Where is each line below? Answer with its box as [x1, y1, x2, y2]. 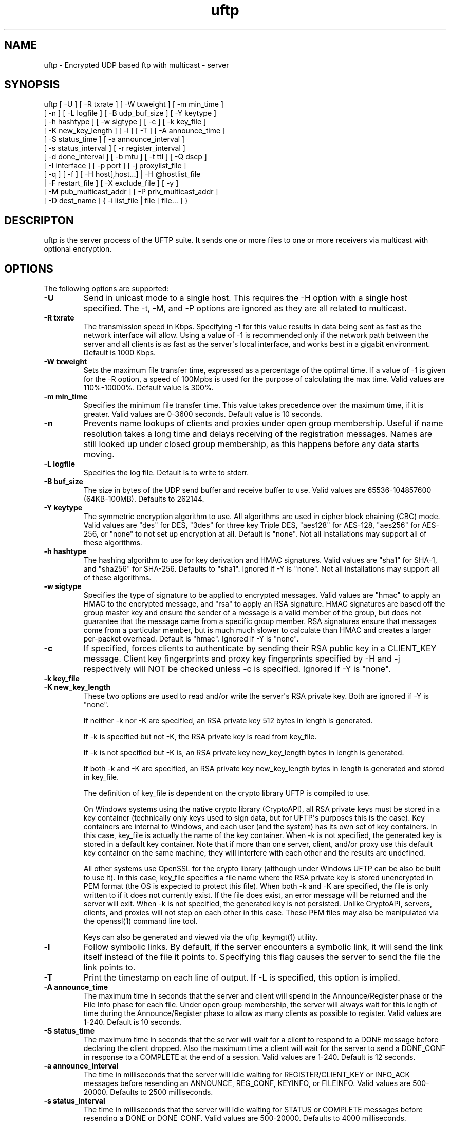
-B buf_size [44, 477, 83, 486]
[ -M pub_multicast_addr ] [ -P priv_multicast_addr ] [44, 187, 218, 197]
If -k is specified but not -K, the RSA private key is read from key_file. [83, 732, 317, 741]
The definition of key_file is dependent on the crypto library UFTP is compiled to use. [83, 789, 370, 798]
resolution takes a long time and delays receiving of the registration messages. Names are [83, 429, 433, 439]
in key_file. [83, 773, 119, 782]
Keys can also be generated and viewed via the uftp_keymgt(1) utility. [83, 933, 318, 942]
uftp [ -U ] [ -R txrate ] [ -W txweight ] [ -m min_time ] [44, 100, 224, 109]
